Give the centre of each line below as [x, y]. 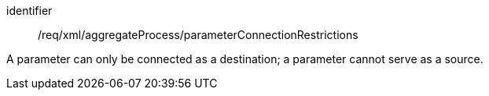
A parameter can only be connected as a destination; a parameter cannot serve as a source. [245, 59]
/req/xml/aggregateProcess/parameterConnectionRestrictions [198, 35]
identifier [29, 11]
